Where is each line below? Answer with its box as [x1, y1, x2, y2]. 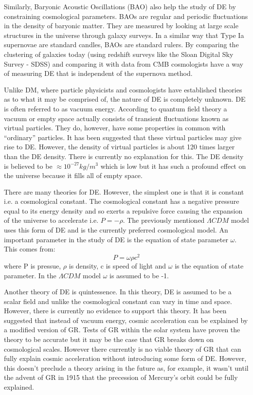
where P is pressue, [4, 260, 61, 270]
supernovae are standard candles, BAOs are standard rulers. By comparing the [4, 39, 239, 50]
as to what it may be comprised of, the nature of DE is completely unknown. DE [4, 94, 246, 104]
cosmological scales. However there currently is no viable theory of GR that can [4, 343, 241, 354]
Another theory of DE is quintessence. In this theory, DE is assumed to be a [4, 287, 232, 297]
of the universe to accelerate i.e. [4, 215, 99, 225]
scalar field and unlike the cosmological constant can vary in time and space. [4, 296, 232, 306]
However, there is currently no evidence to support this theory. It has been [4, 305, 227, 316]
